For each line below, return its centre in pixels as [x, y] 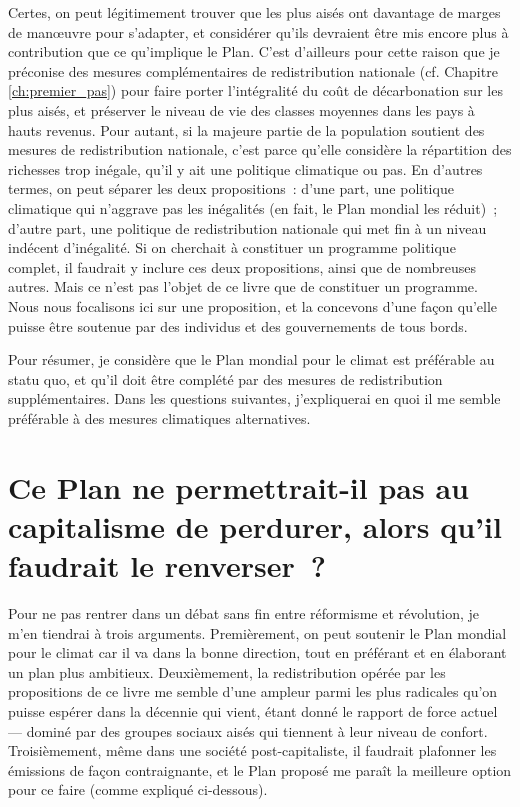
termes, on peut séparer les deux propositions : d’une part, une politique [231, 188]
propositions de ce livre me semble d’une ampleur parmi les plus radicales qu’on [253, 691]
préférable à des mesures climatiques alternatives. [159, 417]
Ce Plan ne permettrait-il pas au [238, 486]
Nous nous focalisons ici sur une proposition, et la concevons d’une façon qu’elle [253, 305]
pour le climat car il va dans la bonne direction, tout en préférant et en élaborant [257, 652]
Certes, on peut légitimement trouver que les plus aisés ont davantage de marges [254, 12]
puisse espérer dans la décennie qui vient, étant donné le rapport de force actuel [253, 710]
